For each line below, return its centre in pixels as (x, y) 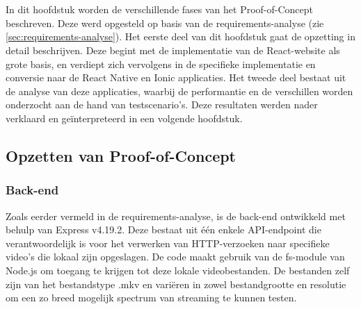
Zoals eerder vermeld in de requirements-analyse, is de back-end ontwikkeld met (176, 216)
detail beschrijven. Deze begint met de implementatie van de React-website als (173, 50)
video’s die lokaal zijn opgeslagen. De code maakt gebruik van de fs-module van (175, 257)
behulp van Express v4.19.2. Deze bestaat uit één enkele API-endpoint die (163, 229)
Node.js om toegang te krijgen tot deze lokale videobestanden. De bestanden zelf (178, 270)
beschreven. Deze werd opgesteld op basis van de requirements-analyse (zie (165, 23)
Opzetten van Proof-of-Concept (121, 155)
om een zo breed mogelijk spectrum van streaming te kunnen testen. (151, 298)
